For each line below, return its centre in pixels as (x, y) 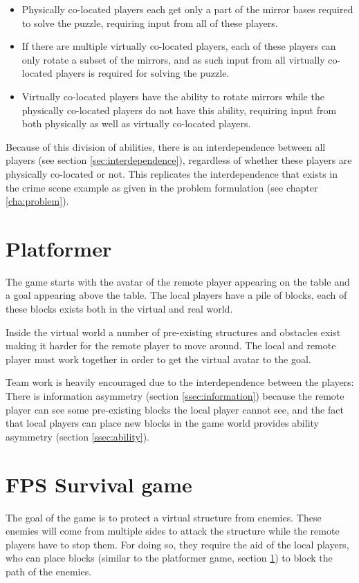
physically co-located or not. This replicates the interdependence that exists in (172, 173)
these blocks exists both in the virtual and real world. (119, 309)
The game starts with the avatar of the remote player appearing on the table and (178, 281)
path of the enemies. (49, 571)
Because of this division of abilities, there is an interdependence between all (166, 146)
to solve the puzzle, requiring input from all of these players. (150, 22)
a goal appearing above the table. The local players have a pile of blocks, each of (176, 295)
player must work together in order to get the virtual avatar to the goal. (158, 359)
